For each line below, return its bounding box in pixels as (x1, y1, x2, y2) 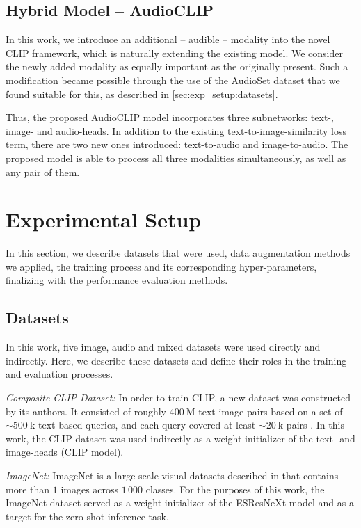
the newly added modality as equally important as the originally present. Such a (6, 59, 348, 74)
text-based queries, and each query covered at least (38, 417, 256, 432)
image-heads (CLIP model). (6, 445, 124, 459)
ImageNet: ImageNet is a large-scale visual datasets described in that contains (6, 468, 339, 482)
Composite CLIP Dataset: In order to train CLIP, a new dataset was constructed (6, 390, 351, 405)
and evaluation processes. (6, 367, 113, 381)
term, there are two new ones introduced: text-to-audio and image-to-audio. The (6, 137, 348, 152)
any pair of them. (6, 164, 80, 179)
